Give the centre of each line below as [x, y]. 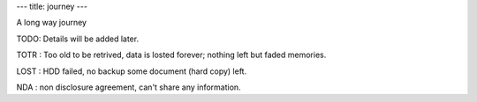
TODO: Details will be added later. [78, 39]
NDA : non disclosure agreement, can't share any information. [129, 87]
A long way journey [52, 23]
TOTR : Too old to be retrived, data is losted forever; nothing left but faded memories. [171, 55]
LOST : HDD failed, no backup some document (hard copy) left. [132, 71]
